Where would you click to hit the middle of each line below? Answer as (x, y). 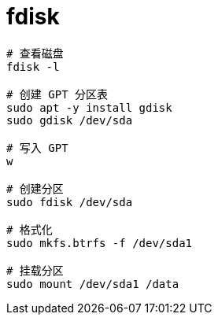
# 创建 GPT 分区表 (57, 94)
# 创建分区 (35, 188)
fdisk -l (33, 66)
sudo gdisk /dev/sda (70, 120)
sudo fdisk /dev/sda (70, 202)
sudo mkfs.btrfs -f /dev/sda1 (100, 243)
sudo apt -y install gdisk (89, 107)
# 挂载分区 (35, 270)
